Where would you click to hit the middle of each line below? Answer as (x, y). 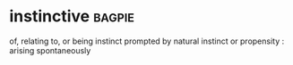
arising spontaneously (50, 50)
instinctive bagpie (72, 16)
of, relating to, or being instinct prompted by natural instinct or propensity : (147, 41)
